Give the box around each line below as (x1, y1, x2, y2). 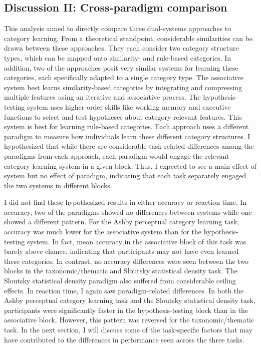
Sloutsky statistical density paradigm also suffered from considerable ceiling (4, 275, 236, 286)
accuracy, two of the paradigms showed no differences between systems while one (4, 206, 252, 217)
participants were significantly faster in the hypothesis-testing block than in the (4, 304, 248, 315)
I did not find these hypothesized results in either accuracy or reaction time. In (4, 197, 247, 207)
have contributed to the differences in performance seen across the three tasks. (4, 334, 244, 344)
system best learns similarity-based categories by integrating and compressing (4, 82, 242, 92)
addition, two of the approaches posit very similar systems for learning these (4, 62, 238, 73)
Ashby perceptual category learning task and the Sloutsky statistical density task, (4, 295, 255, 305)
